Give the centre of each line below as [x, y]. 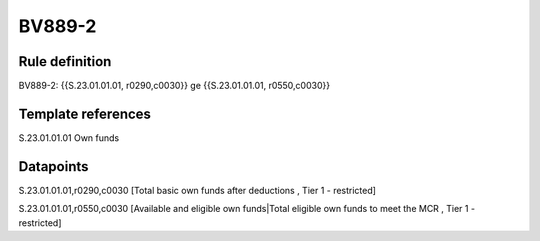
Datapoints [53, 166]
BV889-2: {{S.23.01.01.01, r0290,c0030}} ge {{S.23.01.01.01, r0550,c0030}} [174, 86]
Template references [85, 113]
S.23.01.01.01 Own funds [69, 137]
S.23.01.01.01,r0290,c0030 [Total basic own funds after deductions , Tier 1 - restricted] [197, 190]
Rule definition [65, 61]
